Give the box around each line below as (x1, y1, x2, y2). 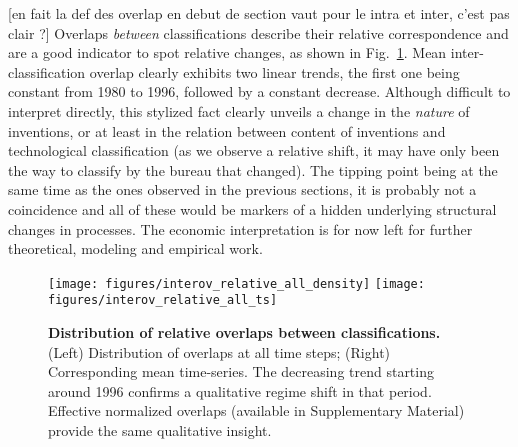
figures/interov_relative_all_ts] (48, 293, 278, 308)
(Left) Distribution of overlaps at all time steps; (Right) (48, 341, 391, 362)
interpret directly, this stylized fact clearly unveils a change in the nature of (8, 100, 470, 121)
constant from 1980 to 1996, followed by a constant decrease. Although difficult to (8, 81, 511, 102)
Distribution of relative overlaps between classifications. (48, 322, 441, 343)
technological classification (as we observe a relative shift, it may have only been (8, 140, 500, 161)
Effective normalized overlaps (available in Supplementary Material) (48, 400, 465, 421)
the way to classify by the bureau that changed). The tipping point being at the (8, 159, 498, 180)
